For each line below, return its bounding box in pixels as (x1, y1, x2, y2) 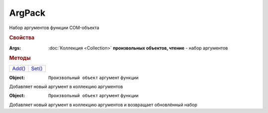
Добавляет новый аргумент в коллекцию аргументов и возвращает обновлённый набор (9, 102, 198, 108)
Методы (9, 55, 31, 62)
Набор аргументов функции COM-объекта (9, 25, 99, 31)
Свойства (9, 35, 35, 41)
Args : (9, 45, 21, 51)
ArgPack (9, 7, 46, 18)
